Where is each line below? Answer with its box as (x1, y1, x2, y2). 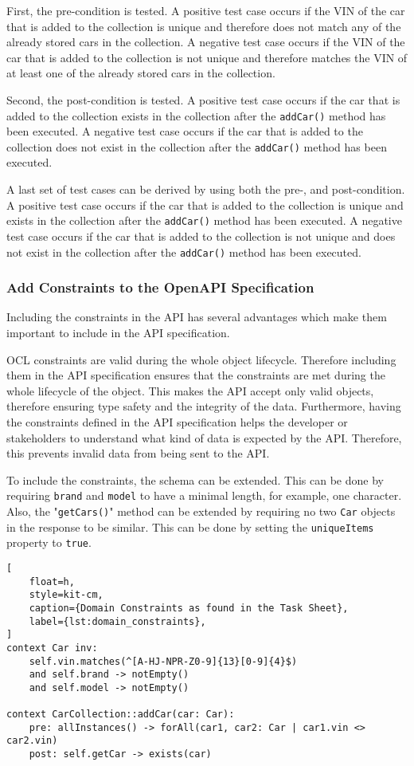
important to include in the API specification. (6, 324, 230, 340)
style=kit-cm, (29, 589, 103, 601)
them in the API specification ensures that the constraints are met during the (6, 367, 385, 383)
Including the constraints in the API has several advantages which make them (6, 308, 387, 325)
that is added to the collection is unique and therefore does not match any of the (6, 18, 401, 34)
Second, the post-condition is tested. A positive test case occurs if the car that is (6, 91, 400, 108)
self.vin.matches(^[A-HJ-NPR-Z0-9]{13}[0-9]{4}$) (29, 655, 298, 667)
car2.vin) (6, 735, 58, 747)
